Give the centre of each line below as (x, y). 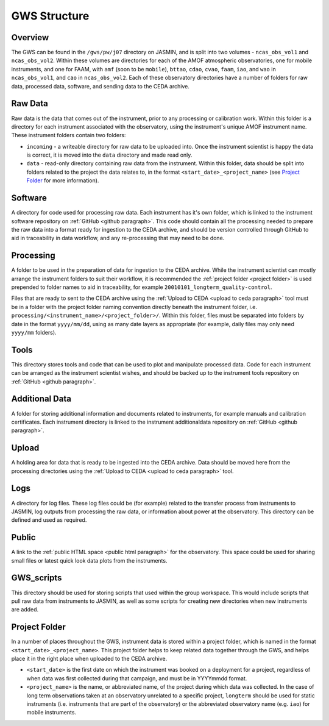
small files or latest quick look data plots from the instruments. (89, 560)
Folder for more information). (63, 180)
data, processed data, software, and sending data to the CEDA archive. (101, 86)
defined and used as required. (49, 520)
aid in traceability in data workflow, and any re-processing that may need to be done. (118, 238)
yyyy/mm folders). (34, 332)
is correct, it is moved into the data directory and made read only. (109, 155)
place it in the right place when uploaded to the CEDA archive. (89, 659)
